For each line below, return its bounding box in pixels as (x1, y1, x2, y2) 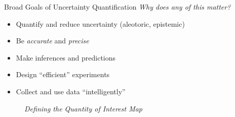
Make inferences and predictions (16, 52, 116, 63)
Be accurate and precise (16, 35, 89, 46)
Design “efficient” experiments (16, 69, 110, 80)
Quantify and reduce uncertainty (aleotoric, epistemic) (16, 18, 185, 29)
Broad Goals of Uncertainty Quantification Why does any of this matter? (4, 2, 231, 12)
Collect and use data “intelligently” (16, 86, 126, 96)
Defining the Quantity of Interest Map (24, 103, 143, 113)
